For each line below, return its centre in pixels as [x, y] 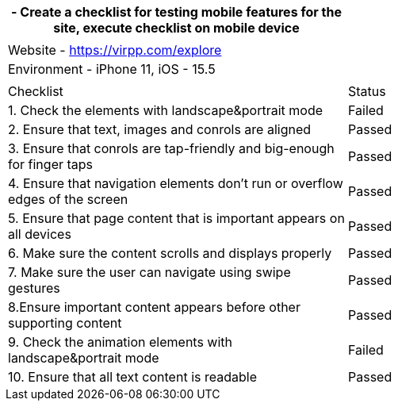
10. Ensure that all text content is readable [132, 377]
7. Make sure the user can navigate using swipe [149, 272]
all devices [40, 234]
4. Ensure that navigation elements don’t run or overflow [176, 183]
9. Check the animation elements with [121, 342]
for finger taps [51, 164]
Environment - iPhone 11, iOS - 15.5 [112, 69]
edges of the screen [68, 199]
